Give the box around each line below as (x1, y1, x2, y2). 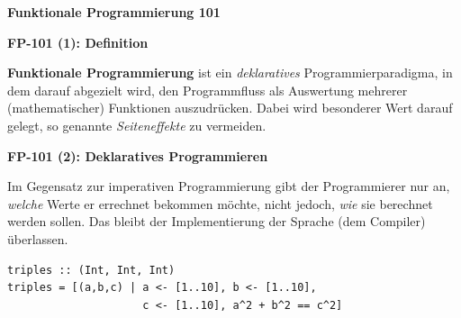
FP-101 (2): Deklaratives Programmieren (7, 146, 268, 165)
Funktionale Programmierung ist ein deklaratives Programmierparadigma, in (7, 63, 453, 82)
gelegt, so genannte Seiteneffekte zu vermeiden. (7, 115, 267, 134)
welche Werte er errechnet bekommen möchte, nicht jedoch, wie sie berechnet (7, 194, 433, 213)
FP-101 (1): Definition (7, 32, 149, 51)
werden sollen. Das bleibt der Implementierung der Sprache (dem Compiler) (7, 212, 426, 231)
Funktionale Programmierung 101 (7, 3, 221, 21)
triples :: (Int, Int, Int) (7, 263, 176, 277)
